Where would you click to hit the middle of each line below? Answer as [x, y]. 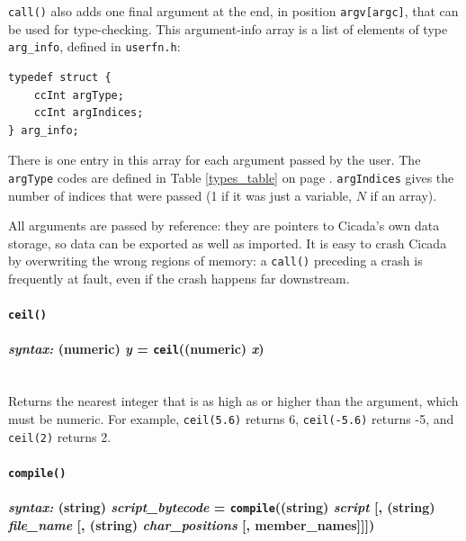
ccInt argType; [79, 95]
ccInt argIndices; [89, 113]
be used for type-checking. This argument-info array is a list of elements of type [228, 28]
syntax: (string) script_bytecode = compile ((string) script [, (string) [222, 507]
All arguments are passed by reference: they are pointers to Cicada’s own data [224, 225]
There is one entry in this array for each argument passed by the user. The [215, 160]
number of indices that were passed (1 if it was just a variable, [180, 195]
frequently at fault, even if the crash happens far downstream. [179, 278]
